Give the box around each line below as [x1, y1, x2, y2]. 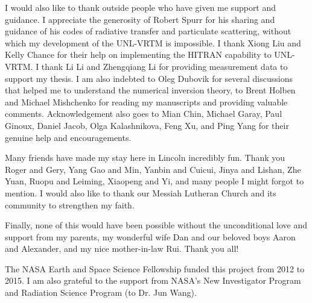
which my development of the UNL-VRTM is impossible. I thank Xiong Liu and [5, 36, 301, 49]
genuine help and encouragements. [5, 131, 132, 143]
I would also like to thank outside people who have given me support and [5, 1, 276, 13]
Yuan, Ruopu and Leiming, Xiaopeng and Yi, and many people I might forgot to [5, 175, 304, 187]
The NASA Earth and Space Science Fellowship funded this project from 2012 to [5, 262, 305, 275]
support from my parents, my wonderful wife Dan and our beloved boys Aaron [5, 230, 296, 243]
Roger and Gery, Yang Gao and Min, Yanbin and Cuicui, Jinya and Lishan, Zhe [5, 163, 301, 175]
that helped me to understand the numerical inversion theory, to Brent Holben [5, 84, 296, 96]
